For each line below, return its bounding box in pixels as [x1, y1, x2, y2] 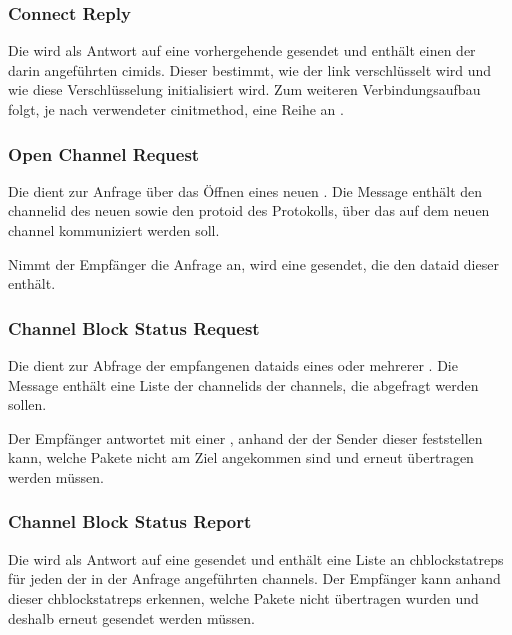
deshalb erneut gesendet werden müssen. [8, 607, 255, 628]
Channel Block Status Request [8, 315, 260, 340]
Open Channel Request [8, 141, 200, 166]
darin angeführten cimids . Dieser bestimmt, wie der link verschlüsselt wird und [8, 59, 492, 80]
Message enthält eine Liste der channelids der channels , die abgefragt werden [8, 374, 479, 395]
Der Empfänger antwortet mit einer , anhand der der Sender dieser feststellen [8, 427, 483, 448]
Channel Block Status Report [8, 509, 252, 534]
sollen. [8, 394, 47, 415]
